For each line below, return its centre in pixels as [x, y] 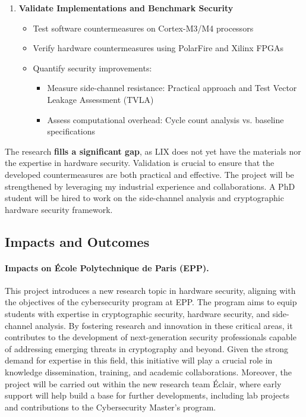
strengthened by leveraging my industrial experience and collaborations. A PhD [150, 186]
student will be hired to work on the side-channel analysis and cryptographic [144, 198]
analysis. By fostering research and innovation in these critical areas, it [164, 325]
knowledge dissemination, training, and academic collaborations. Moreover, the [149, 372]
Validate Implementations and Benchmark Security [126, 8]
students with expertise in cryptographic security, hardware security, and [137, 314]
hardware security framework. [59, 209]
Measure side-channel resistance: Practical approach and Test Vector [172, 88]
